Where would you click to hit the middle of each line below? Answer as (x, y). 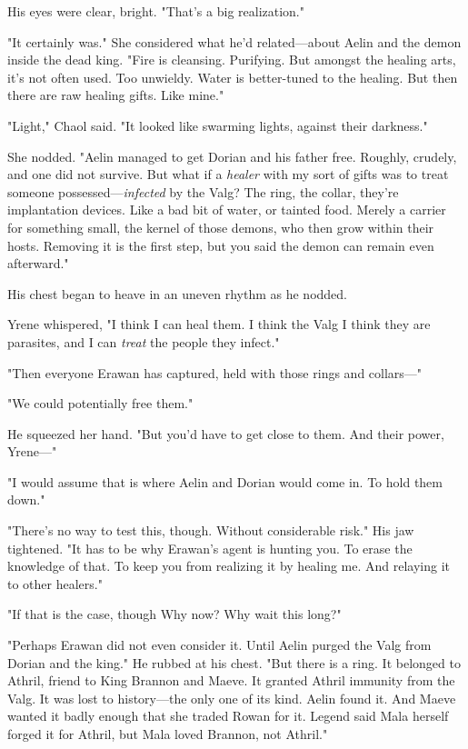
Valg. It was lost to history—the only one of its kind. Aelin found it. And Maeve (232, 698)
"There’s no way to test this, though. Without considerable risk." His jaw (211, 530)
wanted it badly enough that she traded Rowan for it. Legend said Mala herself (228, 716)
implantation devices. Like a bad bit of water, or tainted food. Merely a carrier (227, 210)
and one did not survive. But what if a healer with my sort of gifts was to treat (228, 174)
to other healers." (55, 583)
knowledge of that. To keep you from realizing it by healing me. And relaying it (229, 566)
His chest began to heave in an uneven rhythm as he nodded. (177, 293)
